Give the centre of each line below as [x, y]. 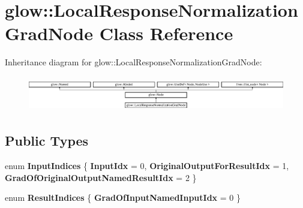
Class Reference [166, 33]
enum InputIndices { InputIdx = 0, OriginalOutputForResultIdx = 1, [147, 166]
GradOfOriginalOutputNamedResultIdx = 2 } [101, 177]
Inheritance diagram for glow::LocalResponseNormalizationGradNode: [133, 62]
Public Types [47, 141]
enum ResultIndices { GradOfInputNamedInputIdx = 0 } [123, 198]
